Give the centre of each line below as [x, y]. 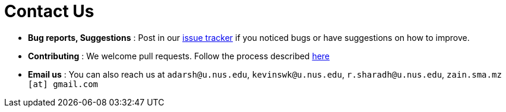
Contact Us [49, 11]
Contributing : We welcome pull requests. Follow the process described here [179, 56]
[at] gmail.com [63, 84]
